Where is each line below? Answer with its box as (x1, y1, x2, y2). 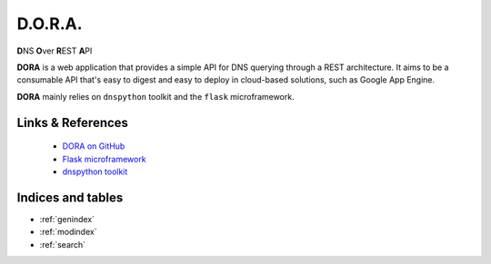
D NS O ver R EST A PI (16, 45, 93, 56)
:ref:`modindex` (39, 227, 97, 238)
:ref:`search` (39, 239, 86, 249)
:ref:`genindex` (39, 213, 95, 224)
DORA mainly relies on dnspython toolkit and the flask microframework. (16, 91, 295, 102)
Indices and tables (16, 190, 124, 205)
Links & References (16, 114, 129, 131)
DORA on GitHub (62, 141, 125, 152)
